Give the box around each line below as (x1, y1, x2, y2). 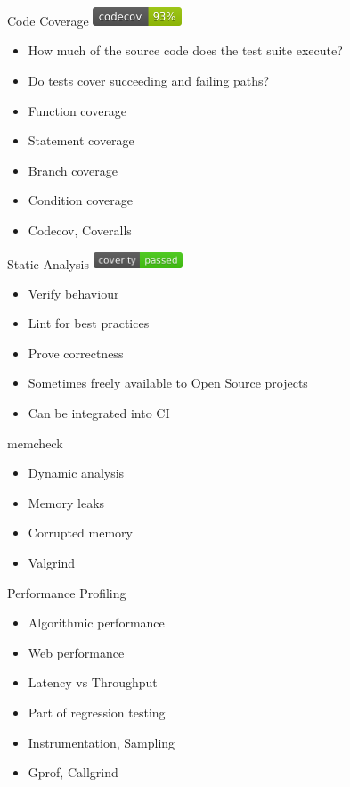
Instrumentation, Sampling (28, 733, 175, 751)
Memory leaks (28, 493, 105, 512)
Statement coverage (28, 131, 134, 150)
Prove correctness (28, 343, 124, 362)
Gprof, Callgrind (28, 763, 118, 782)
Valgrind (28, 553, 75, 572)
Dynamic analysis (28, 463, 125, 482)
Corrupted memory (28, 523, 133, 542)
